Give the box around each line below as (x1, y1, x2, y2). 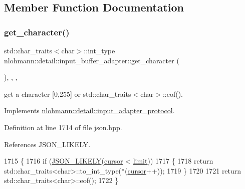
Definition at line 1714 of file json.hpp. (4, 122, 122, 132)
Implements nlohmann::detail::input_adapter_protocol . (4, 105, 175, 116)
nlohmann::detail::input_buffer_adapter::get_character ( (4, 55, 179, 65)
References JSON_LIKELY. (4, 139, 91, 149)
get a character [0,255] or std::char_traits (4, 88, 131, 99)
